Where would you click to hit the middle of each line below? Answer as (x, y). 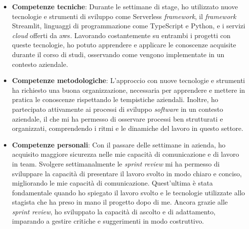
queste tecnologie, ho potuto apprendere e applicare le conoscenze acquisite (124, 45)
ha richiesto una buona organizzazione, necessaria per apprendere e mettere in (128, 90)
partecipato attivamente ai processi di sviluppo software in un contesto (117, 109)
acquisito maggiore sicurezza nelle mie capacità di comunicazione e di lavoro (125, 154)
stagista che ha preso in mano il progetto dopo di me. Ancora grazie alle (120, 202)
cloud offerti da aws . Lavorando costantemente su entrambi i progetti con (121, 35)
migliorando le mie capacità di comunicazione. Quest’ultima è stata (112, 183)
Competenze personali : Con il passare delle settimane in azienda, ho (119, 144)
